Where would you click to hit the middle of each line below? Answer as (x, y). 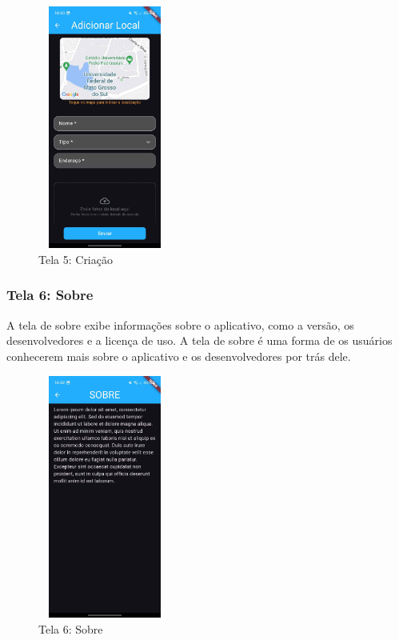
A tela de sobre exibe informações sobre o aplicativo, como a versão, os (180, 324)
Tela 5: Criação (76, 259)
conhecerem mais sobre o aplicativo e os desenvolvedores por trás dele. (179, 356)
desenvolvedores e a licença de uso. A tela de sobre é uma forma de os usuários (199, 340)
